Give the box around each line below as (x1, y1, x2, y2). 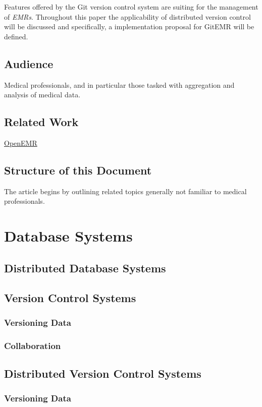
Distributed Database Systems (4, 260, 166, 275)
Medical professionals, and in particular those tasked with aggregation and (4, 79, 235, 90)
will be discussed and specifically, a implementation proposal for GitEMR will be (4, 21, 254, 32)
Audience (4, 55, 54, 71)
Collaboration (4, 339, 61, 352)
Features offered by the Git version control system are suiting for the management (4, 2, 258, 12)
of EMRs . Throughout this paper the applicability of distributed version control (4, 11, 251, 22)
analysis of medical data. (4, 89, 81, 100)
